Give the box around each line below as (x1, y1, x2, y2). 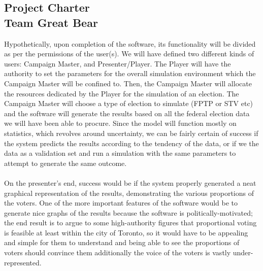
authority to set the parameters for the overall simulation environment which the (4, 68, 256, 79)
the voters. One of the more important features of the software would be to (4, 197, 238, 208)
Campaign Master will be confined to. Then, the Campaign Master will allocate (4, 78, 252, 88)
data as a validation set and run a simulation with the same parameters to (4, 148, 236, 158)
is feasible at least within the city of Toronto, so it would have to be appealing (4, 227, 248, 238)
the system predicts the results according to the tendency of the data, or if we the (4, 138, 259, 148)
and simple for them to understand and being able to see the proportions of (4, 237, 240, 248)
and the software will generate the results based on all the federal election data (4, 108, 250, 118)
